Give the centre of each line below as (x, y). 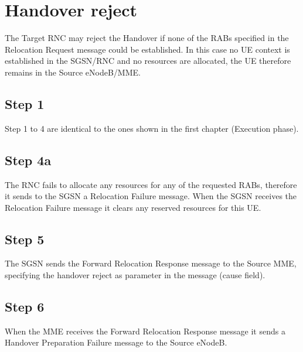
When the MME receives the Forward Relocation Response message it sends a (145, 331)
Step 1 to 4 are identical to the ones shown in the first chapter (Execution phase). (152, 128)
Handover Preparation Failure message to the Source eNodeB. (116, 342)
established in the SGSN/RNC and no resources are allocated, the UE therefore (148, 61)
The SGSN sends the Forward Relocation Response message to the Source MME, (151, 263)
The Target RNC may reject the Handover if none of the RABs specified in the (147, 38)
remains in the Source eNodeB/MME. (73, 72)
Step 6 (25, 307)
